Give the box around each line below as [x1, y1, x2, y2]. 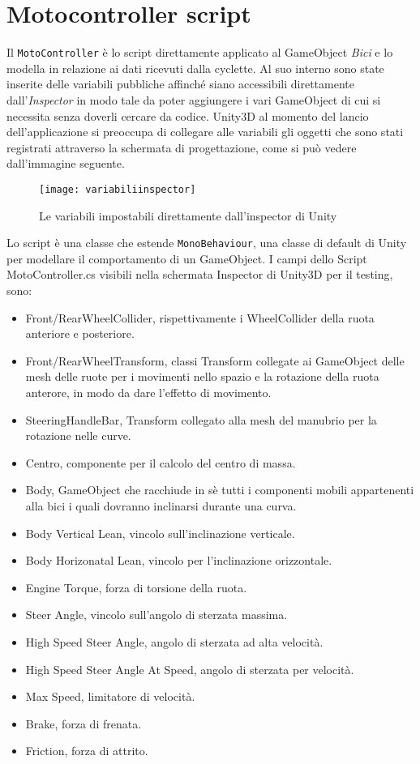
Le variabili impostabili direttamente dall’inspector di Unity [39, 207, 337, 224]
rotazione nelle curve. [25, 427, 131, 444]
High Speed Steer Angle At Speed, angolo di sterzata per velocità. [25, 660, 354, 677]
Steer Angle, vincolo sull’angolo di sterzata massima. [25, 606, 288, 623]
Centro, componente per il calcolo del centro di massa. [25, 454, 296, 471]
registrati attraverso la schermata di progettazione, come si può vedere [6, 139, 357, 156]
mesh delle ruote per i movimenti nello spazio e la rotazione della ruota [25, 368, 379, 385]
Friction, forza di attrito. [25, 742, 148, 759]
